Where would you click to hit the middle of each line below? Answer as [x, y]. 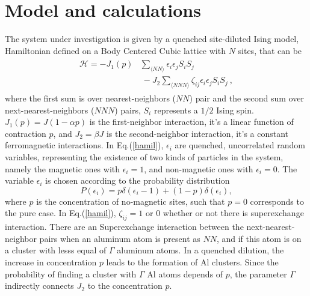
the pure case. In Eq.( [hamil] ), [60, 213]
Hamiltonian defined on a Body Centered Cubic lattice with [115, 50]
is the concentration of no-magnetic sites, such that [131, 201]
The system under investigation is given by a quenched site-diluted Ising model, [152, 39]
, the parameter [258, 273]
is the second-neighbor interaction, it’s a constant [197, 133]
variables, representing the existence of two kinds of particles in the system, [144, 156]
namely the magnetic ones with [63, 168]
